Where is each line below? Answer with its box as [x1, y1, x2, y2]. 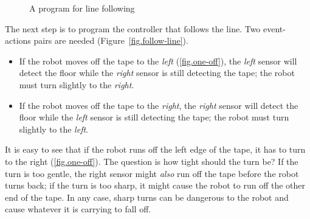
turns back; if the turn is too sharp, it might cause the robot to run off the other [5, 179, 306, 192]
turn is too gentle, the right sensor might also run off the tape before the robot [5, 167, 299, 179]
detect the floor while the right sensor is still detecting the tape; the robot [19, 66, 295, 79]
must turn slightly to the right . [19, 78, 134, 91]
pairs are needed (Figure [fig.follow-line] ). [33, 34, 188, 47]
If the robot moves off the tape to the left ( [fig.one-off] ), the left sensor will [19, 54, 297, 67]
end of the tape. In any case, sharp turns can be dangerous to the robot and [5, 190, 289, 203]
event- [263, 22, 286, 35]
